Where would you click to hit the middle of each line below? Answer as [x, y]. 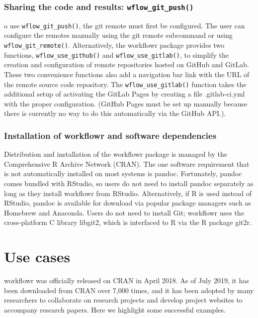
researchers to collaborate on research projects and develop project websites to [123, 300]
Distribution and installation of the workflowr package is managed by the [116, 154]
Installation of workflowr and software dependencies [110, 135]
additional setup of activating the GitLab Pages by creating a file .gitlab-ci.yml [125, 94]
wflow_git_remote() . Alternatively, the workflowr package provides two [114, 45]
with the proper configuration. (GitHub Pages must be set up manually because [126, 103]
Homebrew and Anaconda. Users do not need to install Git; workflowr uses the [124, 212]
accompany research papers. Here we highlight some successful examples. [115, 309]
